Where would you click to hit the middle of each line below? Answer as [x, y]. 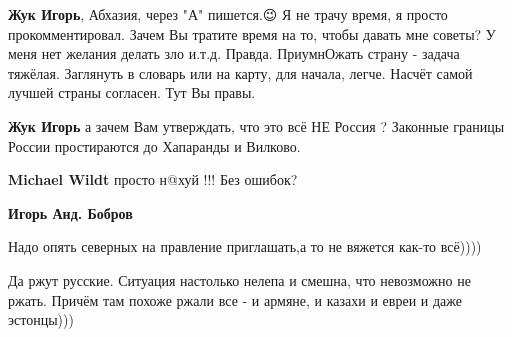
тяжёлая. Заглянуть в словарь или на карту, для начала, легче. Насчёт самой [240, 72]
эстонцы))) [41, 319]
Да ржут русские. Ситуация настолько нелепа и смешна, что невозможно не [239, 279]
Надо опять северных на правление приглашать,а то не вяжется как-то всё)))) [245, 246]
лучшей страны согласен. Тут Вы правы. [132, 92]
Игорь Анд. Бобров [70, 212]
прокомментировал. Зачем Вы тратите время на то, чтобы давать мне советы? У [252, 33]
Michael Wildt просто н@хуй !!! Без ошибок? [153, 179]
